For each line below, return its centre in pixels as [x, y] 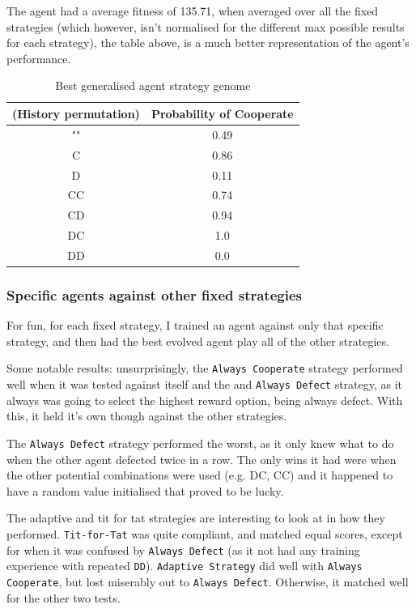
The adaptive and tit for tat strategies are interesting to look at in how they [196, 518]
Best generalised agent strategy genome [153, 85]
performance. [39, 58]
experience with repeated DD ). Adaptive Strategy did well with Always [185, 566]
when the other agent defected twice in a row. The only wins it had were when [202, 459]
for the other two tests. [64, 597]
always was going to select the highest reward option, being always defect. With [205, 400]
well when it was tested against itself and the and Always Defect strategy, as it [205, 384]
